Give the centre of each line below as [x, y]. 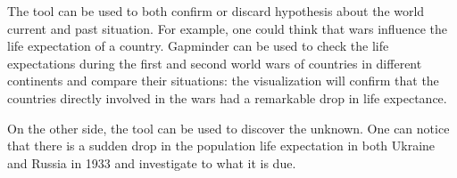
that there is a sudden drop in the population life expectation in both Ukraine [221, 146]
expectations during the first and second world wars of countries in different [215, 63]
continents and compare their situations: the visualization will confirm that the [223, 81]
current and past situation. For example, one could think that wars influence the [227, 28]
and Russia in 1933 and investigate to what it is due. [152, 162]
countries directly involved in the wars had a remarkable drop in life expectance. [227, 97]
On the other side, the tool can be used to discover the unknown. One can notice [228, 128]
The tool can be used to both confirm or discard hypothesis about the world [216, 11]
